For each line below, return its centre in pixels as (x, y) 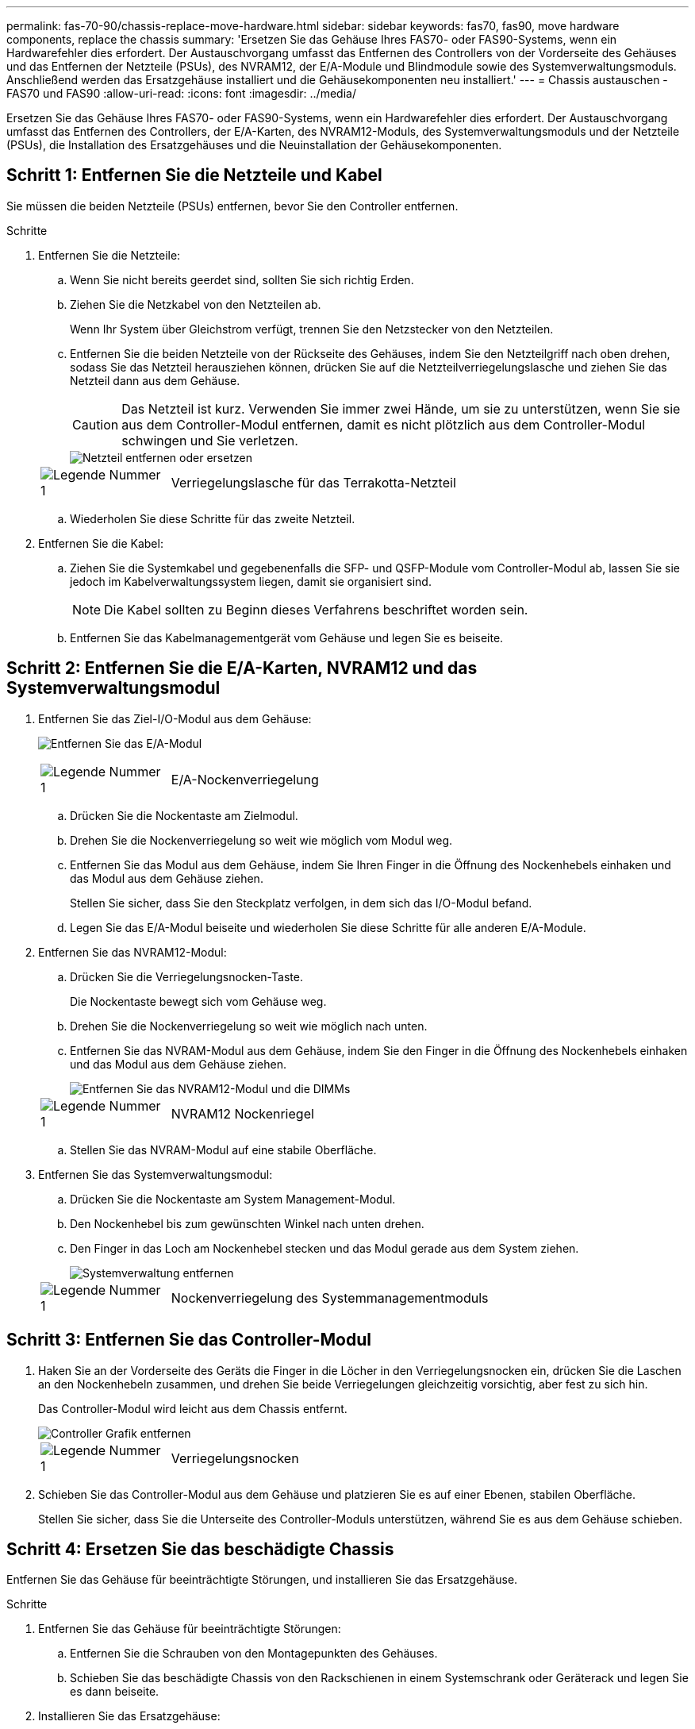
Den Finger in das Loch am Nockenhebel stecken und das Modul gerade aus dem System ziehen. (324, 1248)
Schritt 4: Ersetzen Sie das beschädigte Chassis (200, 1549)
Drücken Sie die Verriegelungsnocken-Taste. (186, 976)
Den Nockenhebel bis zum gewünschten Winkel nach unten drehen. (247, 1223)
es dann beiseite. (115, 1692)
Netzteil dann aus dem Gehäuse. (155, 380)
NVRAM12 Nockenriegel (242, 1113)
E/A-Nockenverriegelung (245, 779)
